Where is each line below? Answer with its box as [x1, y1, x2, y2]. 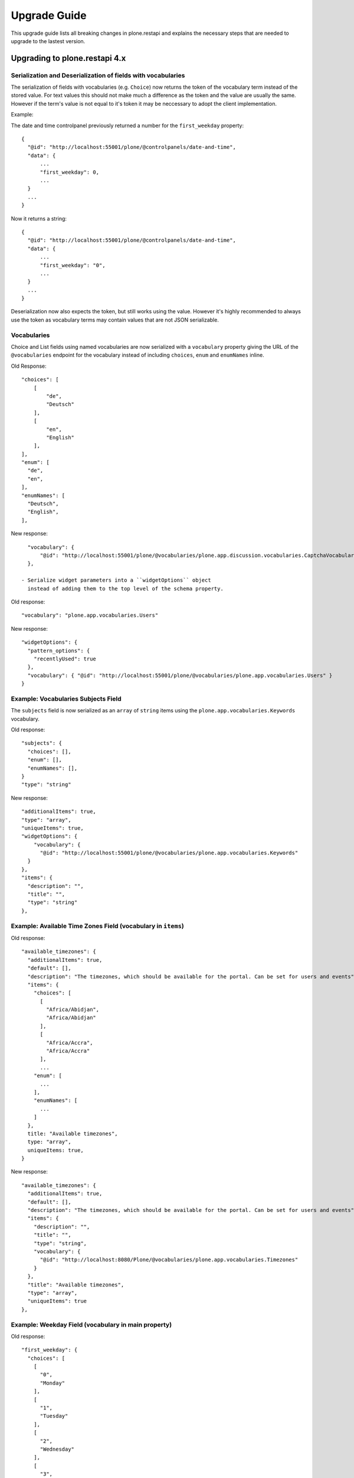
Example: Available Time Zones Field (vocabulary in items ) [11, 922, 184, 930]
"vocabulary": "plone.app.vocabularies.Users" [21, 612, 159, 619]
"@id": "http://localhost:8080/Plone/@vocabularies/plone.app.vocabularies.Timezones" [40, 1256, 299, 1263]
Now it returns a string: [11, 215, 67, 222]
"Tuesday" [40, 1413, 68, 1419]
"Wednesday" [40, 1445, 75, 1453]
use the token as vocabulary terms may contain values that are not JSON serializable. [11, 316, 219, 323]
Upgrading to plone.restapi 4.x [11, 53, 126, 63]
